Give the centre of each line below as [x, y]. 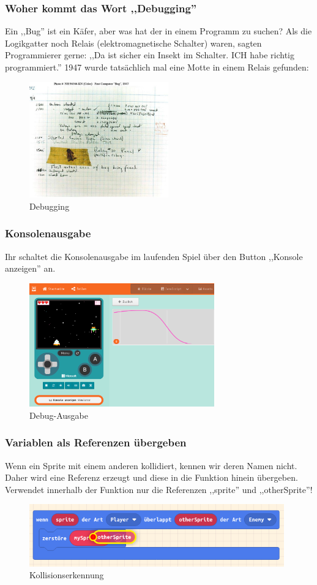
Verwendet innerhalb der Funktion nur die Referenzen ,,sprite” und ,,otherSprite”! [159, 489]
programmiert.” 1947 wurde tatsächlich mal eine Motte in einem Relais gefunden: [157, 67]
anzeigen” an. [30, 268]
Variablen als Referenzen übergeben [96, 442]
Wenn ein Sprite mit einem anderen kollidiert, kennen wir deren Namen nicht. [151, 465]
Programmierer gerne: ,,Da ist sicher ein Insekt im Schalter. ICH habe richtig [150, 55]
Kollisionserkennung [67, 575]
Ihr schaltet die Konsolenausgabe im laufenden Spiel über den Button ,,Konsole [154, 256]
